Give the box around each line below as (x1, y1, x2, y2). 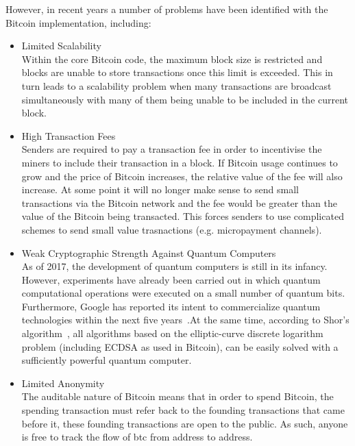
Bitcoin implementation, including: (5, 15, 151, 29)
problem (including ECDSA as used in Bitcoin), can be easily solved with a (21, 339, 339, 354)
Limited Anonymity (21, 375, 105, 390)
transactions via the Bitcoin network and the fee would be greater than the (21, 195, 337, 210)
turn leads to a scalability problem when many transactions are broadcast (21, 78, 332, 92)
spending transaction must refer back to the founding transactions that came (21, 403, 345, 417)
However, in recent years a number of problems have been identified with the (5, 2, 328, 16)
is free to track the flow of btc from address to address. (21, 430, 253, 444)
